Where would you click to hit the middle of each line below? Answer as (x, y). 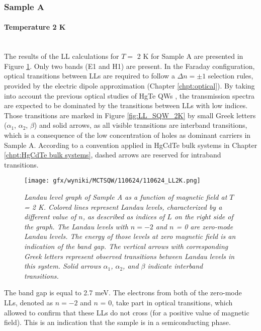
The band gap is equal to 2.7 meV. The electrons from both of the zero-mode (123, 293)
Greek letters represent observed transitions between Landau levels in (129, 256)
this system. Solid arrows (63, 266)
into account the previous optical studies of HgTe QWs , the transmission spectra (129, 95)
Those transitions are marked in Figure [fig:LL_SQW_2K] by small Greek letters (130, 115)
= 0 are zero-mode (205, 226)
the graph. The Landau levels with (76, 226)
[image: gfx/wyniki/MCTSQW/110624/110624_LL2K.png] (112, 181)
